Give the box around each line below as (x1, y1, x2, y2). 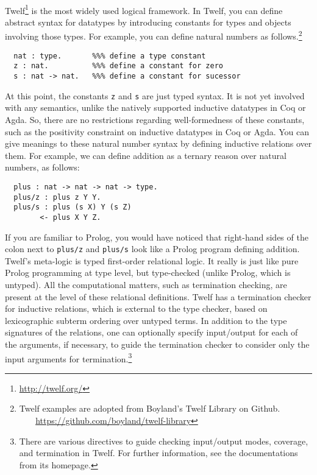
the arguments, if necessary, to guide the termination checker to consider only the (5, 337, 310, 350)
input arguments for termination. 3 (5, 350, 132, 365)
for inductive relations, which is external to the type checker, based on (5, 302, 268, 315)
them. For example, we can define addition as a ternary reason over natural (5, 149, 287, 161)
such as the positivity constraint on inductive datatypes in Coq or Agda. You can (5, 125, 310, 138)
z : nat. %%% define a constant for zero (13, 62, 223, 71)
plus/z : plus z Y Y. (13, 192, 101, 202)
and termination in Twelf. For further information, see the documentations (19, 446, 298, 459)
